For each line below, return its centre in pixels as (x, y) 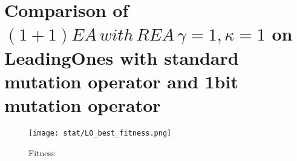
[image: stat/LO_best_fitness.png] (100, 133)
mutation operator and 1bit (121, 81)
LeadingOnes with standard (122, 57)
